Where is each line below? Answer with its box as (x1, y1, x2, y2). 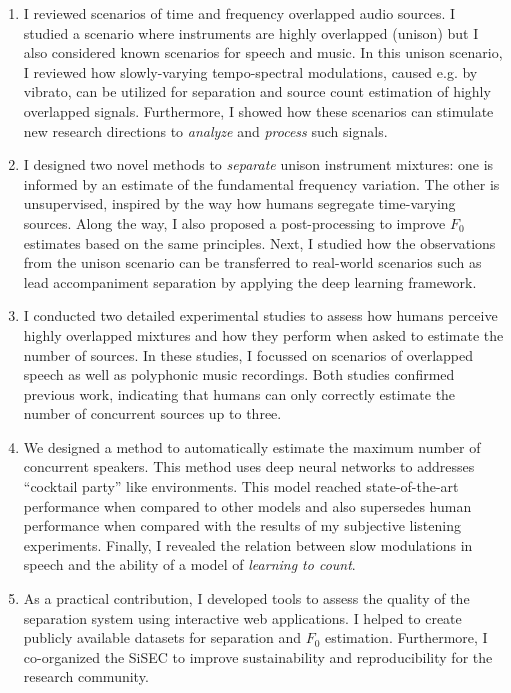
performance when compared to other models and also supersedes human (23, 495, 472, 516)
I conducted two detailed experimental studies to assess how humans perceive (23, 305, 498, 326)
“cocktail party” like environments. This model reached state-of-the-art (23, 476, 459, 497)
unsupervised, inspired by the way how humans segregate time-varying (23, 193, 456, 214)
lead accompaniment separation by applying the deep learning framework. (23, 271, 477, 292)
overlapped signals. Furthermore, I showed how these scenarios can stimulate (23, 100, 494, 121)
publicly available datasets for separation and (23, 627, 302, 648)
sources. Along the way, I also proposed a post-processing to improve (23, 212, 446, 233)
